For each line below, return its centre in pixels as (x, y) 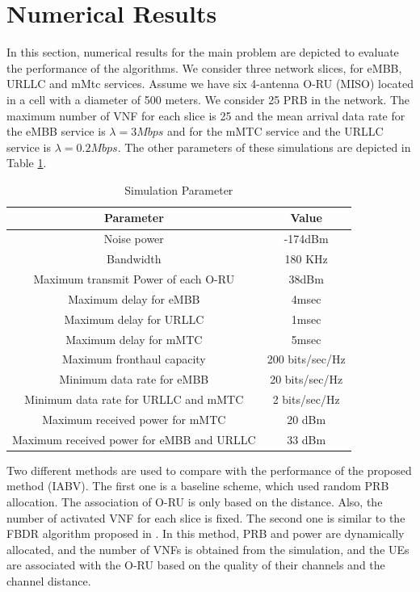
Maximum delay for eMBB (134, 298)
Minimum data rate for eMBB (134, 379)
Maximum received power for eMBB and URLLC (134, 439)
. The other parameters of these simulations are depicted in (264, 147)
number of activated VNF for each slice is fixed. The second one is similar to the (206, 517)
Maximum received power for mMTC (134, 419)
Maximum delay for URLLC (134, 319)
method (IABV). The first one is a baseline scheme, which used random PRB (198, 486)
